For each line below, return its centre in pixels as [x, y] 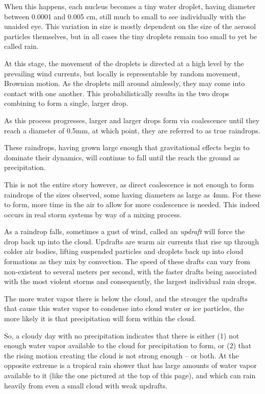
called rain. [21, 46]
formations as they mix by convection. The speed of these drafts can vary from [127, 261]
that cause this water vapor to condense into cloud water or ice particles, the [124, 308]
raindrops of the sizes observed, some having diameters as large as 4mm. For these [132, 194]
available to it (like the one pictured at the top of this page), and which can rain [130, 375]
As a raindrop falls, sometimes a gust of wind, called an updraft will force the [125, 231]
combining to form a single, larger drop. [66, 103]
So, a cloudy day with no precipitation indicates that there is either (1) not [122, 335]
